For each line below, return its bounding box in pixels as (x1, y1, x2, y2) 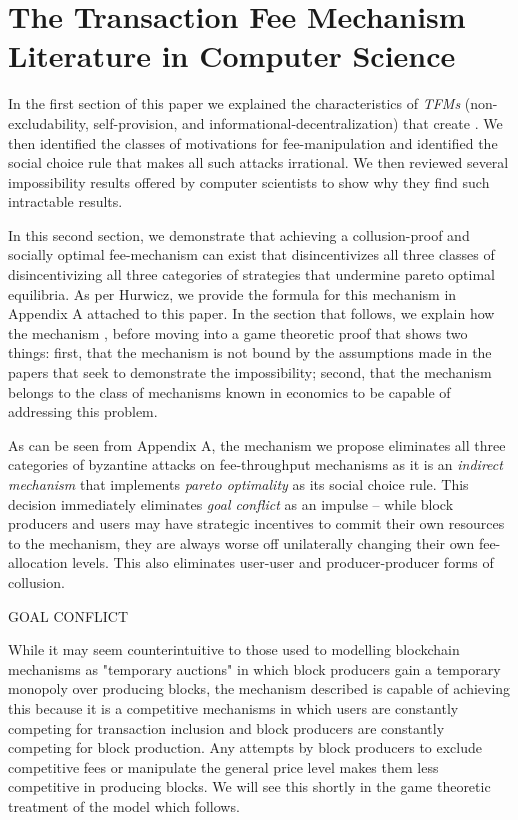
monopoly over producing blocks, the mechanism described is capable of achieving (8, 678, 511, 699)
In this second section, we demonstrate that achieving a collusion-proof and (8, 224, 470, 245)
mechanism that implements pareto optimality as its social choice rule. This (8, 474, 469, 494)
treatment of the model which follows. (8, 795, 240, 816)
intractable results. (8, 191, 123, 212)
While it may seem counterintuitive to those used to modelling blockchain (8, 639, 460, 660)
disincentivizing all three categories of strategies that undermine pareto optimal (8, 264, 496, 285)
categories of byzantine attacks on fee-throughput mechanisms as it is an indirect (8, 454, 503, 475)
